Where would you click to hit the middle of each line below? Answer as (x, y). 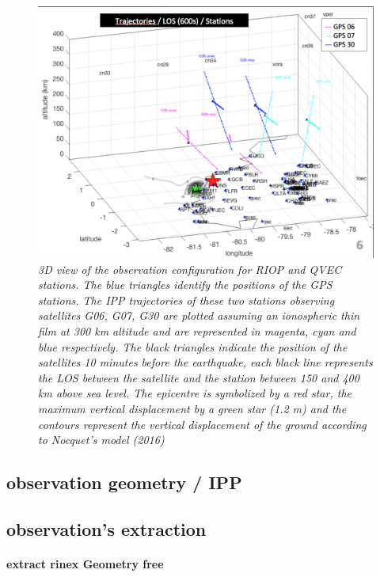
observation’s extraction (106, 528)
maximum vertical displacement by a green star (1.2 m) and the (192, 408)
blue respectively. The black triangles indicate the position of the (193, 346)
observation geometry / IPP (124, 482)
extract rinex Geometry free (85, 563)
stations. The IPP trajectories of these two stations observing (186, 300)
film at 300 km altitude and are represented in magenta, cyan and (197, 330)
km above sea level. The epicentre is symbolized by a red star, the (195, 393)
